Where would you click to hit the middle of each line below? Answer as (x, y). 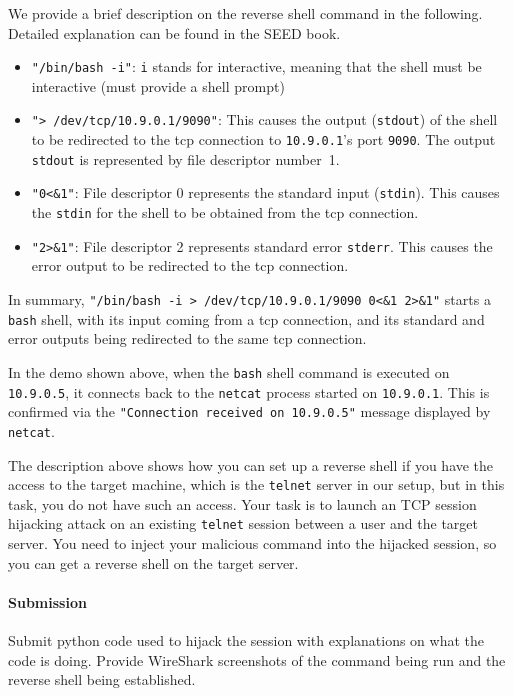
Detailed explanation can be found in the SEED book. (174, 32)
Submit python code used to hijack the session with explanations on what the (246, 639)
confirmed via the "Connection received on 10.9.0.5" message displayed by (249, 411)
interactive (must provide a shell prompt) (158, 85)
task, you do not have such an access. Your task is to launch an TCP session (242, 503)
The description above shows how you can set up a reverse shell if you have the (251, 464)
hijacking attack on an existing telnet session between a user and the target (243, 523)
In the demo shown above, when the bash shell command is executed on (229, 371)
